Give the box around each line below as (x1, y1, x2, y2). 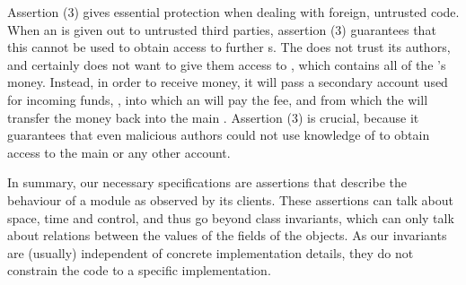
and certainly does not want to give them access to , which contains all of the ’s (7, 55, 446, 73)
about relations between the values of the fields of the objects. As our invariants (7, 226, 447, 245)
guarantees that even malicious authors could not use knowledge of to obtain (7, 125, 430, 144)
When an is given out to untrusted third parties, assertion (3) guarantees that (7, 20, 436, 39)
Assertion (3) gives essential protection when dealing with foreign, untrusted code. (7, 3, 460, 21)
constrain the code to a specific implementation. (7, 261, 271, 280)
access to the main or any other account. (7, 142, 231, 161)
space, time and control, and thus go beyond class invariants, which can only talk (7, 208, 454, 227)
